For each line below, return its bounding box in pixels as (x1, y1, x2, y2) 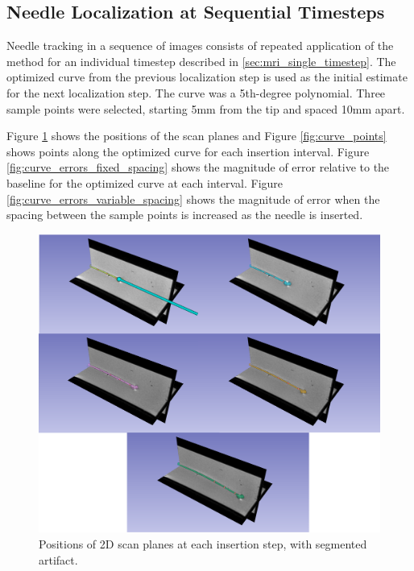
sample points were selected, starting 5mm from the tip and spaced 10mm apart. (6, 100, 405, 117)
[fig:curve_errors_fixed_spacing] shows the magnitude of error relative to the (6, 159, 390, 176)
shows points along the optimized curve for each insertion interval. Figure (6, 143, 370, 159)
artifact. (39, 551, 78, 568)
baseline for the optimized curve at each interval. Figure (6, 174, 284, 191)
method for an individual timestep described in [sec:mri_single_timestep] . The (6, 52, 396, 69)
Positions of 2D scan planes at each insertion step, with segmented (39, 535, 367, 552)
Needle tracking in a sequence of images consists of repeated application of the (6, 37, 394, 54)
